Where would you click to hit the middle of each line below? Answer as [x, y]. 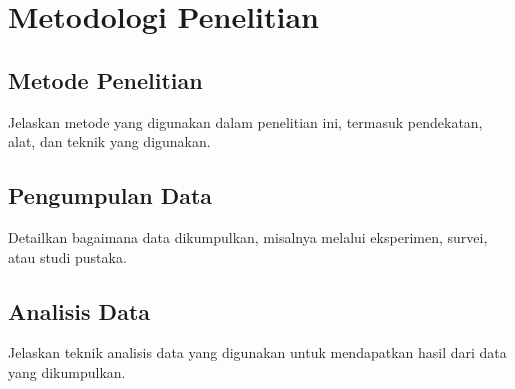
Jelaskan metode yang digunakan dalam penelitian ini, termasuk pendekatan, [245, 121]
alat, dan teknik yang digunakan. [109, 141]
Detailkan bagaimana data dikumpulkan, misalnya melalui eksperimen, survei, [248, 236]
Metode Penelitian [105, 79]
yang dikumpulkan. [67, 371]
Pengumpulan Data [110, 195]
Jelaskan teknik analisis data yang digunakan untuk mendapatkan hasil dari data [257, 352]
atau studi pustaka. [67, 256]
